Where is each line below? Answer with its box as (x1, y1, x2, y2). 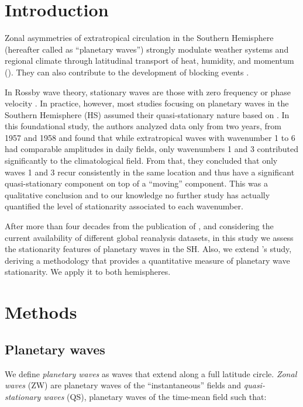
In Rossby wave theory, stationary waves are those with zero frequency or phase (5, 85, 291, 98)
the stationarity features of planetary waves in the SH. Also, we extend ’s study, (5, 243, 292, 255)
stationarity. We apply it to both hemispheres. (5, 265, 171, 278)
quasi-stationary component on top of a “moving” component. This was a (5, 177, 268, 189)
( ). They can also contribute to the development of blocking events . (5, 65, 249, 78)
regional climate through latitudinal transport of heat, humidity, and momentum (5, 54, 294, 67)
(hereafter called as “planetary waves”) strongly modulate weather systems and (5, 43, 289, 55)
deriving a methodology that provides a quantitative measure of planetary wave (5, 254, 290, 266)
